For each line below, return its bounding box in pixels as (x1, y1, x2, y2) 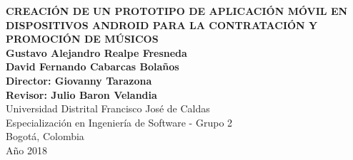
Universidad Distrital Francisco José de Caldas (6, 101, 210, 116)
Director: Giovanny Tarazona (6, 73, 152, 87)
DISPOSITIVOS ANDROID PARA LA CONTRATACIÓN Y (6, 17, 318, 32)
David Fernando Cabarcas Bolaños (6, 59, 179, 74)
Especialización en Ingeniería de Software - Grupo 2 (6, 114, 233, 129)
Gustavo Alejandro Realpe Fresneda (6, 45, 187, 60)
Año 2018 (6, 142, 47, 157)
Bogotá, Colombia (6, 129, 84, 144)
